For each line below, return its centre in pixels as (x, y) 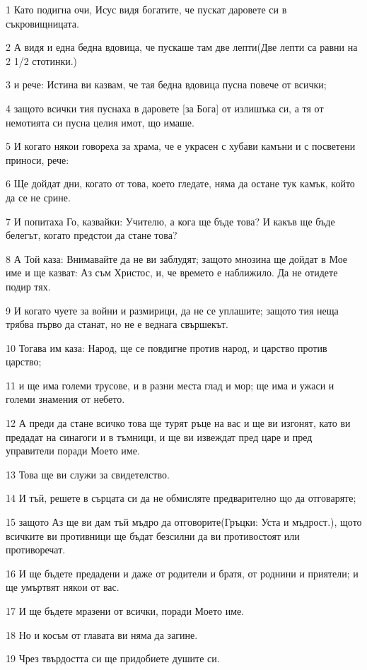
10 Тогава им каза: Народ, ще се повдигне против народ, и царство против (167, 347)
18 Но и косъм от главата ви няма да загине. (102, 634)
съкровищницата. (42, 23)
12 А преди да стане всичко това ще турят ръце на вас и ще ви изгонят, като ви (178, 423)
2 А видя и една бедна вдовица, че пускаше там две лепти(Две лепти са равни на (182, 47)
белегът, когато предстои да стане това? (92, 235)
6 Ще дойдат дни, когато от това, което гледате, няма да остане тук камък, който (180, 183)
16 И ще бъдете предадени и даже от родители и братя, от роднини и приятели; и (182, 573)
